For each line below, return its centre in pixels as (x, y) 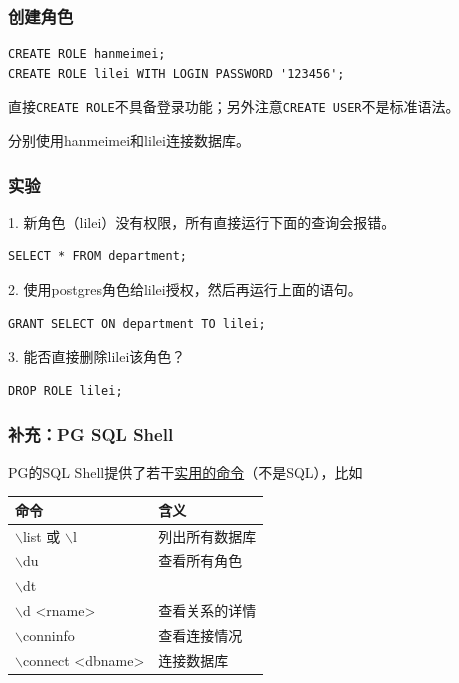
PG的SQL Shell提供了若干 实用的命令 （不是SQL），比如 (185, 471)
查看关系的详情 (207, 610)
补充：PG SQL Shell (91, 434)
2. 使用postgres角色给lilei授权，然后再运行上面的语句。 (185, 289)
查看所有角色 (200, 560)
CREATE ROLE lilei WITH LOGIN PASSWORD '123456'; (176, 73)
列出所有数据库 (207, 535)
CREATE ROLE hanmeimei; (87, 54)
